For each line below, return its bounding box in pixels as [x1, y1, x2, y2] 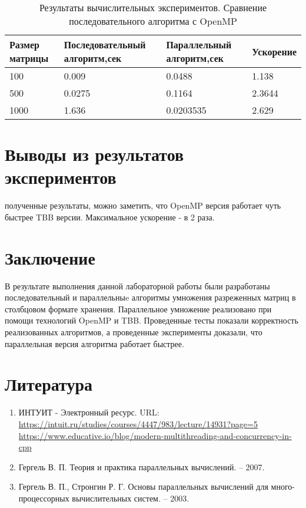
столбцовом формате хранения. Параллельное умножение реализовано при [5, 302, 272, 315]
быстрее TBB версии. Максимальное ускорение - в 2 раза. [5, 210, 215, 223]
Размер [9, 38, 39, 51]
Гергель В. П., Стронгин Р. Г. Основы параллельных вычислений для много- [18, 480, 295, 493]
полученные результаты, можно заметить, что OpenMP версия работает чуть [5, 199, 281, 212]
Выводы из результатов [5, 142, 184, 166]
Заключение [5, 245, 95, 269]
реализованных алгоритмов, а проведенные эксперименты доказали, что [5, 326, 262, 338]
